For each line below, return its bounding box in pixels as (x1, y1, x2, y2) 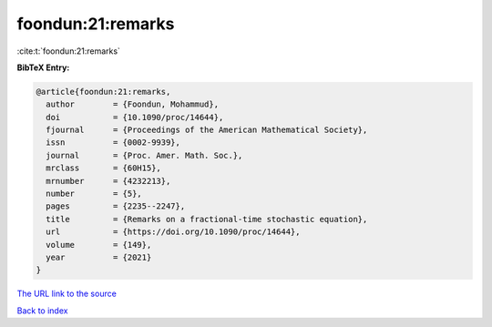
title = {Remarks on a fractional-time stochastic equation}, (46, 214, 368, 224)
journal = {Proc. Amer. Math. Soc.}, (46, 150, 243, 160)
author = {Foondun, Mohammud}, (46, 99, 219, 109)
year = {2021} (46, 252, 152, 262)
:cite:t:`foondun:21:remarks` (16, 46, 120, 56)
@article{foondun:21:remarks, (36, 87, 171, 97)
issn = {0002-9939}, (46, 138, 181, 148)
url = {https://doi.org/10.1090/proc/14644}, (46, 227, 301, 237)
